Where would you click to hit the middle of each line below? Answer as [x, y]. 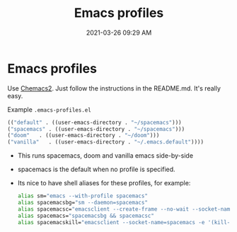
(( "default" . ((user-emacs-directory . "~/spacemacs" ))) [94, 122]
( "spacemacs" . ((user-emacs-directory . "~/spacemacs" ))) [96, 129]
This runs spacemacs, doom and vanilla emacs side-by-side [105, 156]
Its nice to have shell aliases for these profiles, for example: [104, 183]
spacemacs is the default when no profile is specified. [96, 169]
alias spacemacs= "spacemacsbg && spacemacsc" [86, 216]
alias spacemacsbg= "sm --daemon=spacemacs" [83, 203]
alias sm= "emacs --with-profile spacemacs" [83, 196]
